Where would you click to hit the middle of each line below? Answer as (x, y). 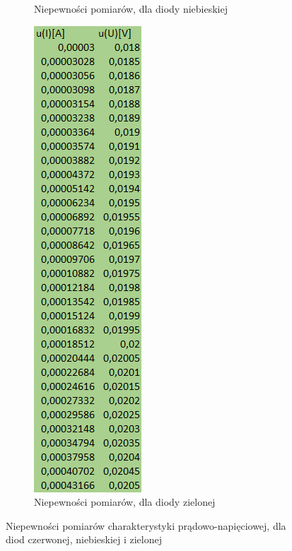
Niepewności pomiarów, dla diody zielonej (125, 502)
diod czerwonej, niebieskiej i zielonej (84, 539)
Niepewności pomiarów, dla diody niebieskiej (131, 8)
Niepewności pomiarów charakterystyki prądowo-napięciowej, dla (146, 525)
